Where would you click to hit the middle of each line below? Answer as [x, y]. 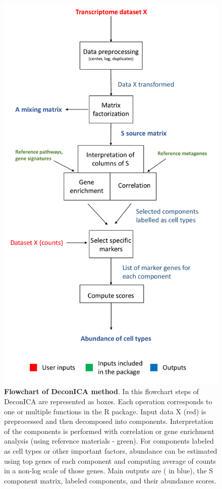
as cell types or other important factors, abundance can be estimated [111, 450]
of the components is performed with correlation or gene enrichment [109, 431]
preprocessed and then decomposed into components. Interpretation [109, 421]
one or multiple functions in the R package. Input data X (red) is [105, 411]
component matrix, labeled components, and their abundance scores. [110, 480]
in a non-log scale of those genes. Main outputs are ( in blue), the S [109, 471]
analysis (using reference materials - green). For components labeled [109, 441]
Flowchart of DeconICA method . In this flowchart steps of [102, 391]
